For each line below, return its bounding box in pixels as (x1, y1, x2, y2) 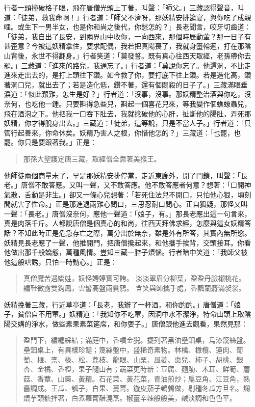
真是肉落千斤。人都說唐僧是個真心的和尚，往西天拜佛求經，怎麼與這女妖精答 (4, 218, 251, 228)
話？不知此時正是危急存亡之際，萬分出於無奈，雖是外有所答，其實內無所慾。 (4, 228, 251, 238)
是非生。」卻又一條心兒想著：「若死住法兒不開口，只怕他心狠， (38, 189, 237, 199)
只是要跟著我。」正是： (24, 137, 97, 147)
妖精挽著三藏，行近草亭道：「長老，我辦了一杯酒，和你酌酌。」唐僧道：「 (4, 299, 234, 309)
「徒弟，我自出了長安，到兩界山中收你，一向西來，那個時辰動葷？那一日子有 (4, 31, 251, 41)
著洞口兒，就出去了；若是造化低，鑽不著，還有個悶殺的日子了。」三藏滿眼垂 (4, 79, 248, 89)
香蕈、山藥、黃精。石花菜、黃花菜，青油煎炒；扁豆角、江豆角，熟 (37, 373, 250, 383)
